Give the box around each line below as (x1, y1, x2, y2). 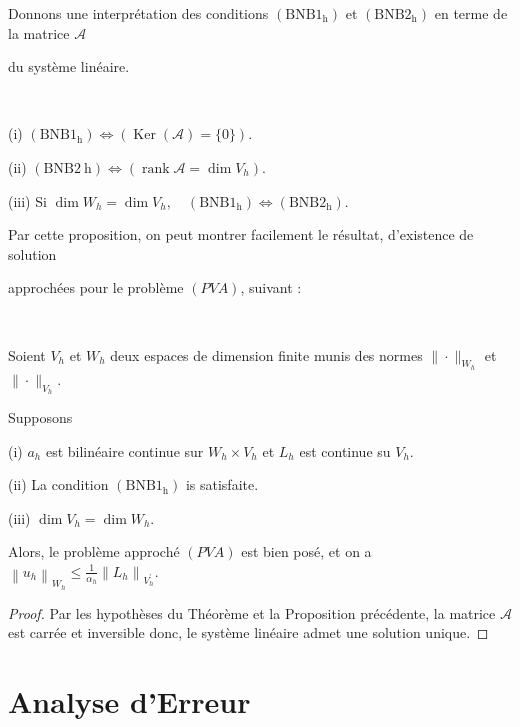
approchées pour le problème (8, 277, 184, 298)
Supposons (8, 406, 73, 427)
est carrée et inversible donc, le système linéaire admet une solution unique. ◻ (8, 622, 489, 643)
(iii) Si (8, 190, 47, 211)
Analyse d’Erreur (8, 681, 251, 722)
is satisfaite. (185, 474, 259, 495)
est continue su (299, 440, 391, 461)
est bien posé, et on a (241, 541, 372, 562)
